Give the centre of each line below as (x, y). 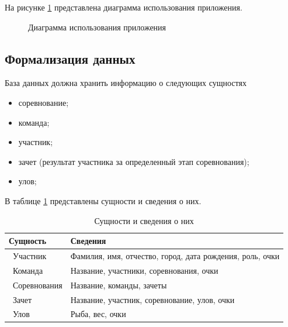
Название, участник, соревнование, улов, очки (152, 299)
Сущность (28, 241)
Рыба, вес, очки (98, 314)
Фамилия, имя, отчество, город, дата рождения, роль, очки (175, 255)
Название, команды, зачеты (119, 285)
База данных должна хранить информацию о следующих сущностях (126, 83)
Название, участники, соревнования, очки (144, 270)
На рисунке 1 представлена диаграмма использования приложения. (124, 7)
